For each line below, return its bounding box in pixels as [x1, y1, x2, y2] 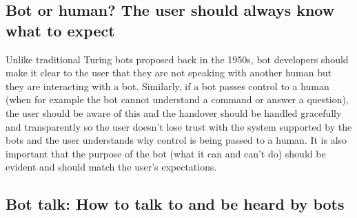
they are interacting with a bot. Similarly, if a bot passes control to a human [6, 78, 329, 93]
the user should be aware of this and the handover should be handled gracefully [6, 105, 342, 120]
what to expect [6, 19, 115, 41]
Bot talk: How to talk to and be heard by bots [6, 193, 345, 215]
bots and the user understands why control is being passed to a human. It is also [6, 133, 347, 147]
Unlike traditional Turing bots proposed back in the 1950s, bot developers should [6, 52, 349, 66]
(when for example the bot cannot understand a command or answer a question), [6, 92, 349, 107]
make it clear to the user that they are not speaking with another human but [6, 65, 332, 80]
